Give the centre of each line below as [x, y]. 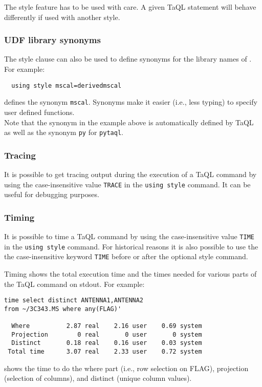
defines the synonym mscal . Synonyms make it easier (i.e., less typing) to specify [131, 102]
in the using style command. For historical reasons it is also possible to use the [131, 246]
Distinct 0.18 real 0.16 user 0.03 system [107, 343]
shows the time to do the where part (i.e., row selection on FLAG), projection [126, 368]
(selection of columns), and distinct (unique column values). [98, 378]
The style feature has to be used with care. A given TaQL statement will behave [130, 7]
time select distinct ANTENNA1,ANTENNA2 [74, 301]
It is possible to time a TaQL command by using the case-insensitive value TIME [129, 236]
